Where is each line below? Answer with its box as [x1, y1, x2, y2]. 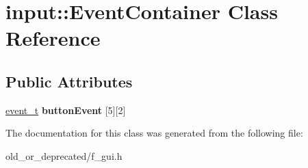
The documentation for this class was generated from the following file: [5, 126, 303, 140]
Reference [5, 24, 101, 52]
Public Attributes [5, 70, 133, 92]
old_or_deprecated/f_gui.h [5, 148, 123, 163]
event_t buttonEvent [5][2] [5, 102, 126, 117]
